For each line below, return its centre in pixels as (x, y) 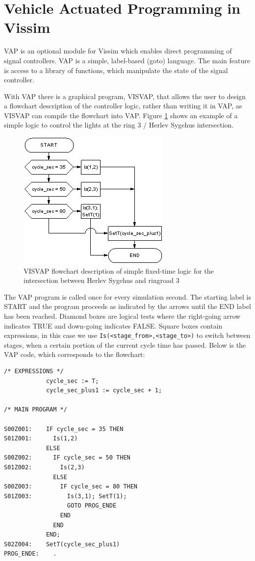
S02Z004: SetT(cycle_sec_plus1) (62, 544)
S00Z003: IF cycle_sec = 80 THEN (71, 487)
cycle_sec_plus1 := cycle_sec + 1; (104, 391)
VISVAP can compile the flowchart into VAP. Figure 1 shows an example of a (121, 115)
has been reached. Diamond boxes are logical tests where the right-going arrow (122, 316)
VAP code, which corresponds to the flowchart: (75, 354)
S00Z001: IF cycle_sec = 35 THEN (64, 429)
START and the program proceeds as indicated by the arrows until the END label (127, 306)
